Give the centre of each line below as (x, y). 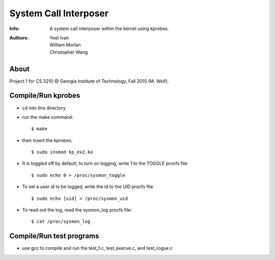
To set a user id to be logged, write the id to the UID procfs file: (88, 187)
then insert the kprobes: (47, 140)
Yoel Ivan (59, 38)
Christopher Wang (69, 52)
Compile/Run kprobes (45, 96)
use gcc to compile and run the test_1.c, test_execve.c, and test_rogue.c (98, 248)
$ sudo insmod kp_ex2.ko (62, 152)
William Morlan (65, 45)
